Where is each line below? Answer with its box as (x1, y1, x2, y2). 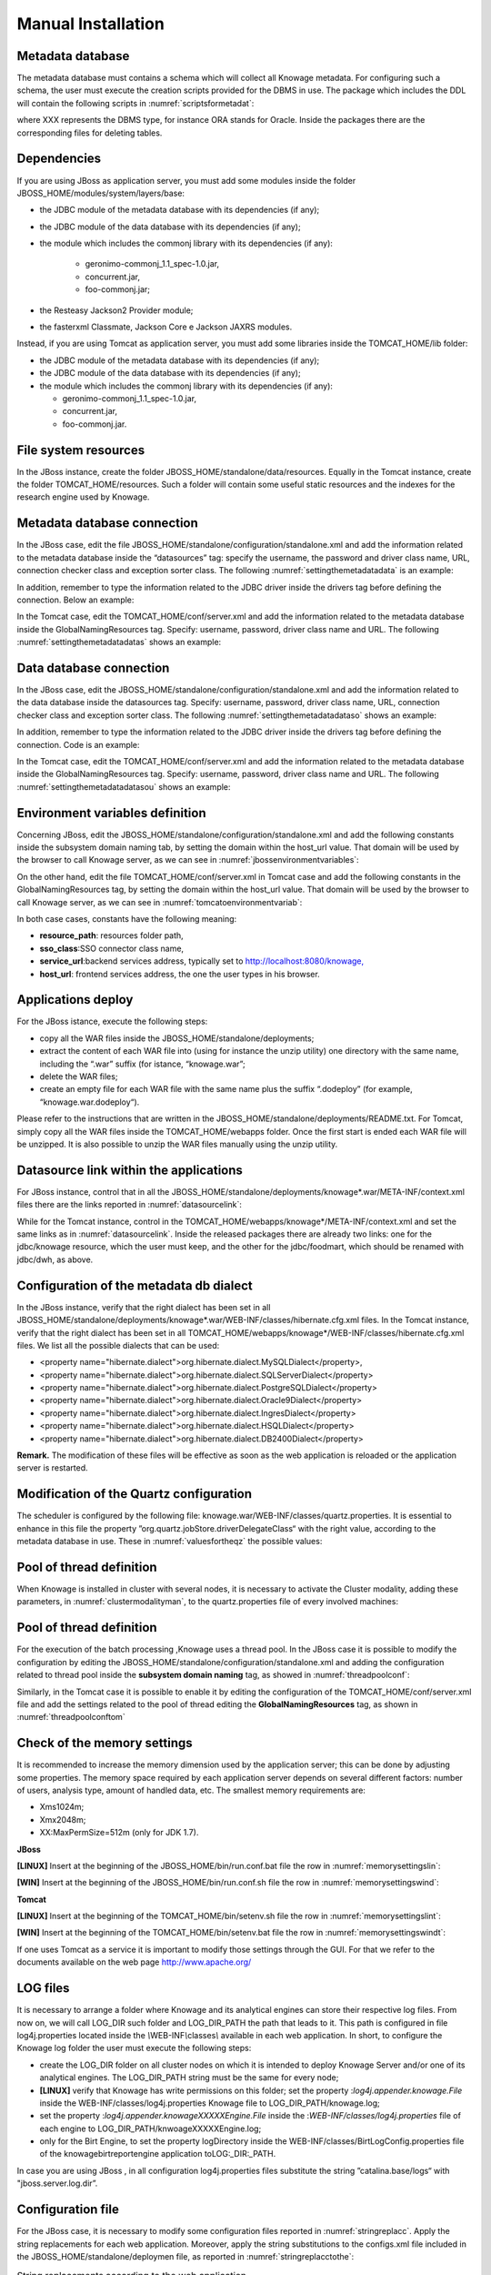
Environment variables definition (16, 805, 206, 821)
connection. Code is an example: (16, 739, 140, 750)
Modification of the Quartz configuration (16, 1486, 253, 1501)
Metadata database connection (16, 515, 199, 531)
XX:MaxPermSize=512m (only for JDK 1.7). (39, 1827, 199, 1838)
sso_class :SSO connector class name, (39, 943, 185, 954)
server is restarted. (16, 1462, 88, 1473)
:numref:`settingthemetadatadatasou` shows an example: (16, 781, 231, 792)
